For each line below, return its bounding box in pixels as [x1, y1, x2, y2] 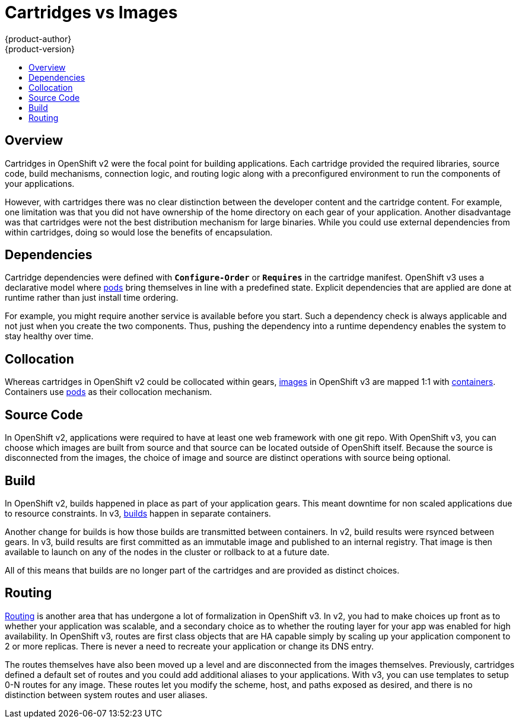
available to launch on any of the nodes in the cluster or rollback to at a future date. [5, 546, 330, 557]
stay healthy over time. [5, 331, 94, 342]
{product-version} [5, 43, 75, 54]
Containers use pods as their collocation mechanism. [5, 387, 212, 397]
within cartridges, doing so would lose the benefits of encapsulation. [5, 227, 273, 237]
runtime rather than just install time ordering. [5, 292, 179, 303]
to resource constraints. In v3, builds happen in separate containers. [5, 508, 271, 518]
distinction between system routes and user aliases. [5, 689, 208, 700]
